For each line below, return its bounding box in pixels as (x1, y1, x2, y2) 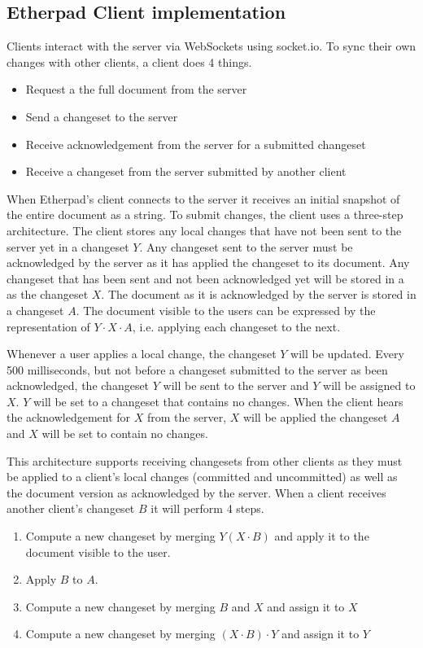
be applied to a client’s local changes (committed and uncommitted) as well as (7, 468, 398, 485)
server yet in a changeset (7, 238, 129, 255)
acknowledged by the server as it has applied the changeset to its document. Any (7, 254, 410, 271)
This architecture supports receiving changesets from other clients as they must (7, 452, 403, 469)
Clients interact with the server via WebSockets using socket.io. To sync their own (7, 37, 416, 55)
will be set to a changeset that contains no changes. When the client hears (33, 392, 403, 409)
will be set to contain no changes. (41, 425, 208, 442)
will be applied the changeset (242, 409, 388, 426)
